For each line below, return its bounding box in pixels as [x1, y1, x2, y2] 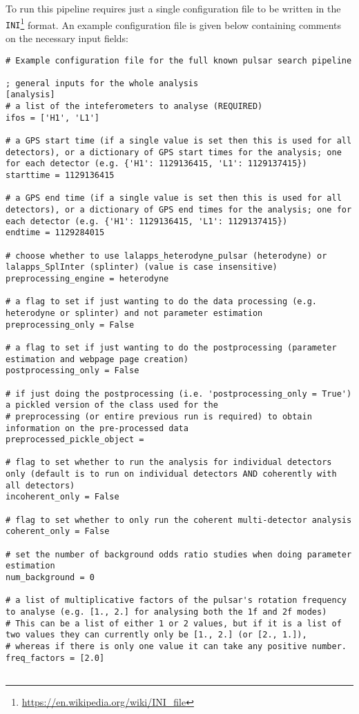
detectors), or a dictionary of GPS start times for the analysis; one [6, 147, 342, 157]
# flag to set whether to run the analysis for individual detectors [6, 457, 332, 468]
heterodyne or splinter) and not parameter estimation [6, 308, 263, 318]
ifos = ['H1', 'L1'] [6, 112, 100, 123]
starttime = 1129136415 [6, 170, 115, 181]
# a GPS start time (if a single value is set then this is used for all [6, 136, 352, 146]
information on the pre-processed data [6, 423, 188, 433]
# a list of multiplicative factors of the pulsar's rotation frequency [6, 595, 347, 606]
